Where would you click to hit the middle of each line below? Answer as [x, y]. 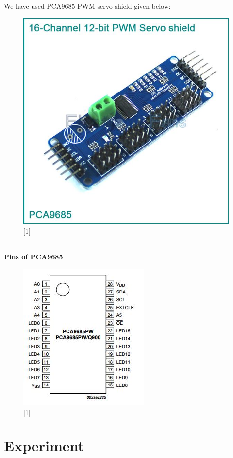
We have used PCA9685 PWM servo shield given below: [87, 6]
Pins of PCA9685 [33, 257]
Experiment [44, 446]
